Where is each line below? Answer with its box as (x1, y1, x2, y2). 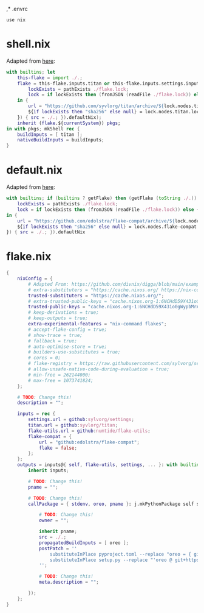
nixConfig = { (17, 275, 53, 282)
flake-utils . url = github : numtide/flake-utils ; (28, 428, 151, 434)
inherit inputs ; (28, 467, 69, 474)
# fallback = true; (28, 338, 78, 344)
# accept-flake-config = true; (28, 326, 107, 333)
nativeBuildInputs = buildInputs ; (17, 137, 104, 143)
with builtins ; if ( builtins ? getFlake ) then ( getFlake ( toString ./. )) (6, 195, 197, 202)
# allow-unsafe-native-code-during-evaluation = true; (28, 366, 170, 372)
